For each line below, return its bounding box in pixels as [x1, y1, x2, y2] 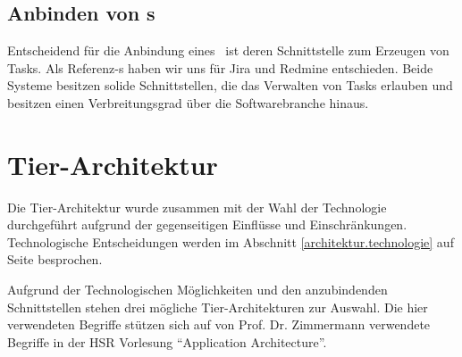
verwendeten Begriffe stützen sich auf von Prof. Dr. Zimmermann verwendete [7, 315, 431, 334]
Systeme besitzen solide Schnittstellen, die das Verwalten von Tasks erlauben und [7, 76, 453, 95]
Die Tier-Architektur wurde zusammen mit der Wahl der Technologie [7, 197, 387, 216]
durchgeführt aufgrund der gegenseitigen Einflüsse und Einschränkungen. [7, 215, 407, 234]
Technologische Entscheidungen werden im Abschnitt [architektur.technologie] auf [7, 232, 454, 251]
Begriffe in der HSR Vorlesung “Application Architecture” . [7, 332, 327, 351]
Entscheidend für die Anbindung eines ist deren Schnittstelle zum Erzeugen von [7, 41, 449, 60]
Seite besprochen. [7, 250, 103, 269]
